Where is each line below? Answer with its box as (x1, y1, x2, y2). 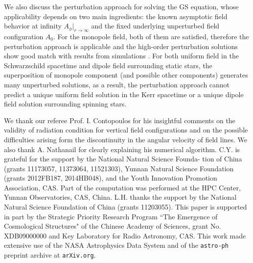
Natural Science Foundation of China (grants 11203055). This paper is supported (4, 202, 247, 212)
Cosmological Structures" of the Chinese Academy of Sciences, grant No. (4, 221, 221, 231)
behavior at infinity (4, 21, 62, 31)
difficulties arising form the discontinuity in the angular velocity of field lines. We (4, 134, 248, 144)
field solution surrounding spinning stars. (4, 99, 127, 109)
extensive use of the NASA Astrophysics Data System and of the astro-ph (4, 240, 229, 250)
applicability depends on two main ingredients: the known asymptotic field (4, 11, 228, 21)
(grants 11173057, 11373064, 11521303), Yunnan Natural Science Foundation (4, 163, 234, 173)
